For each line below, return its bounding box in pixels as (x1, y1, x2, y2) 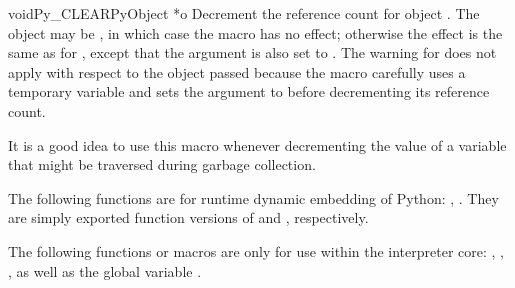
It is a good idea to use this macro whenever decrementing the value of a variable (8, 134, 507, 155)
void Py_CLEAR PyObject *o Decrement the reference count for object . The (8, 3, 480, 23)
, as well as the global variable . (8, 260, 202, 281)
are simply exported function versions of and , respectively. (8, 207, 369, 228)
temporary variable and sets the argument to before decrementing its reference (8, 81, 490, 102)
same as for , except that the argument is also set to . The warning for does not (8, 42, 497, 63)
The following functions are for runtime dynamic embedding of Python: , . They (8, 187, 499, 208)
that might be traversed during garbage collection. (8, 154, 316, 175)
